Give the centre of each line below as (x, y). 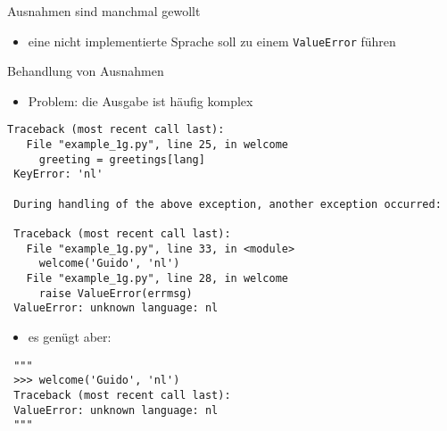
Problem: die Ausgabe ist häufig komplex (141, 100)
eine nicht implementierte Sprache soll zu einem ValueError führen (212, 41)
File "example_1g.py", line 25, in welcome (157, 145)
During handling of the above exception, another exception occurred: (228, 204)
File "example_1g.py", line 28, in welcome (157, 278)
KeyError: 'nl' (58, 174)
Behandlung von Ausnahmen (86, 71)
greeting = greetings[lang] (122, 159)
